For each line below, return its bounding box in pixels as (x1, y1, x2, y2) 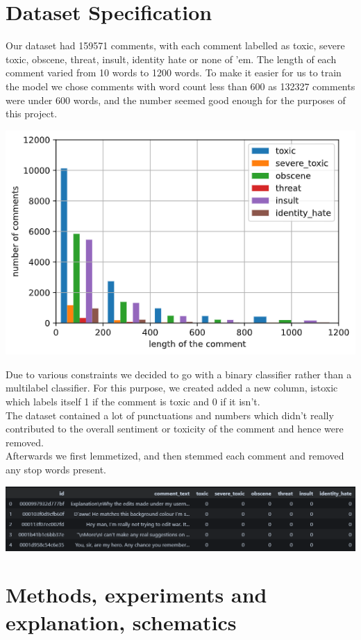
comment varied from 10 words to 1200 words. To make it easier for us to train (6, 65, 342, 80)
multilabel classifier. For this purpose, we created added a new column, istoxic (6, 380, 338, 395)
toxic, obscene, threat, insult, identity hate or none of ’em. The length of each (6, 51, 337, 66)
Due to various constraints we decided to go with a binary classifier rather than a (6, 367, 352, 381)
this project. (6, 106, 58, 121)
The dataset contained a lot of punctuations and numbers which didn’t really (6, 407, 334, 422)
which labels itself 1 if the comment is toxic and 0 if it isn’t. (6, 394, 260, 408)
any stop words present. (6, 462, 106, 476)
